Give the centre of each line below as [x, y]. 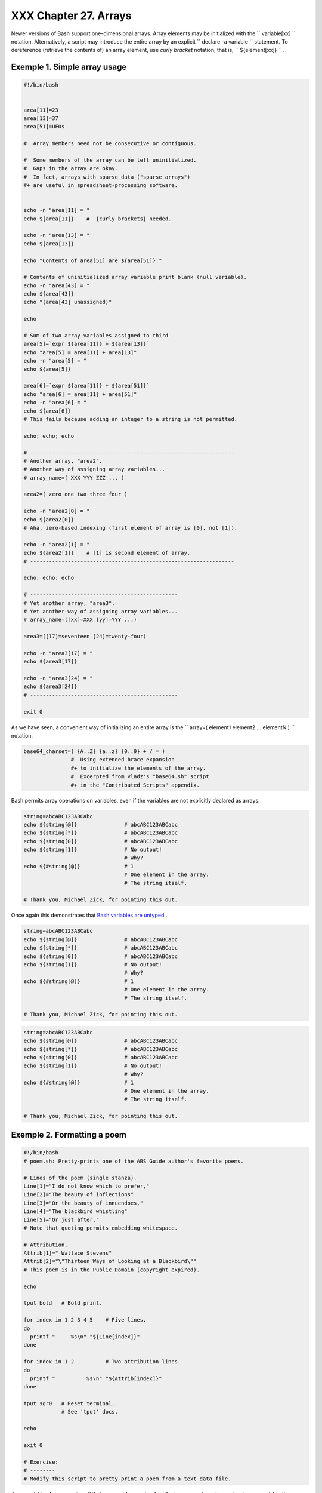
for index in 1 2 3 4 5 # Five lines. [85, 1320]
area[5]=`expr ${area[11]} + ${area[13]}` [86, 344]
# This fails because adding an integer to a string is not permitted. [131, 419]
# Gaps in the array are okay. [71, 168]
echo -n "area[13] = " [57, 235]
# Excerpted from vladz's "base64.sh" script [140, 777]
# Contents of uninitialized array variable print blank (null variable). [135, 277]
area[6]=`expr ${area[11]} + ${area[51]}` [86, 386]
